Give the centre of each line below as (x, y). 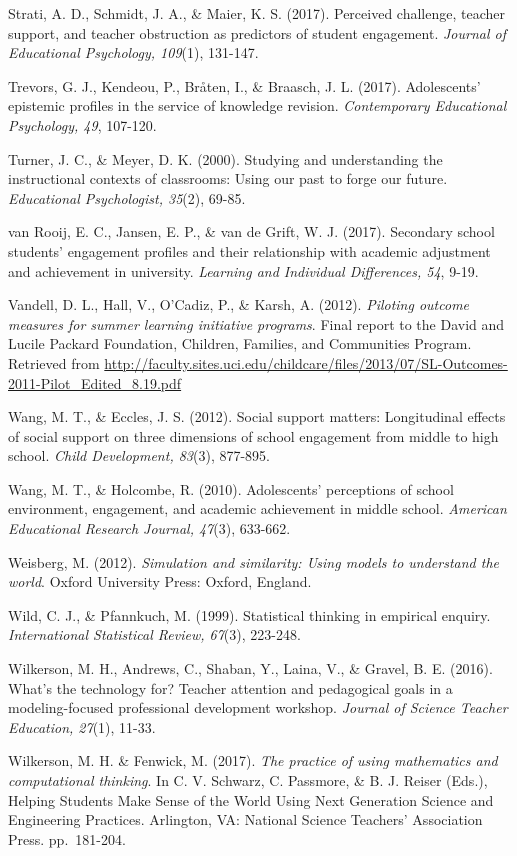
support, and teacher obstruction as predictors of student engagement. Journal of (257, 32)
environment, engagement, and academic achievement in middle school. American (257, 508)
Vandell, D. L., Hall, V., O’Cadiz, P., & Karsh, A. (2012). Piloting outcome (239, 304)
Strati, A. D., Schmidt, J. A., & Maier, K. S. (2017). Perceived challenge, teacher (256, 13)
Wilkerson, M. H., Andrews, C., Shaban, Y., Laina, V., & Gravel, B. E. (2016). (250, 668)
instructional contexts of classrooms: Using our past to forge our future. (228, 178)
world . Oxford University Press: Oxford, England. (160, 581)
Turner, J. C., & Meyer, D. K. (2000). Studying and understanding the (225, 158)
